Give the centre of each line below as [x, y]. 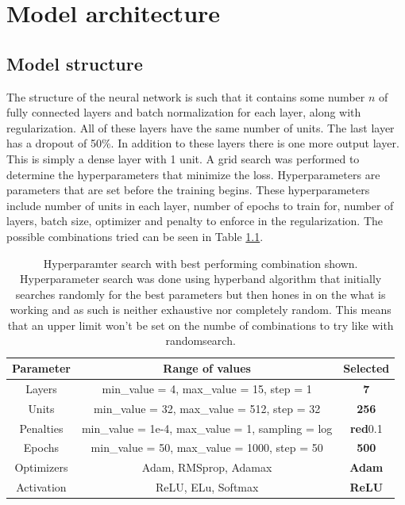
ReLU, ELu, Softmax [207, 487]
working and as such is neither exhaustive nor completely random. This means [201, 310]
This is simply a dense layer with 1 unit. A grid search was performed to [183, 158]
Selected [366, 368]
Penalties [41, 428]
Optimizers [41, 467]
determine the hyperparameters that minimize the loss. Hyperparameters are [193, 174]
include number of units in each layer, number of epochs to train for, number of [200, 205]
